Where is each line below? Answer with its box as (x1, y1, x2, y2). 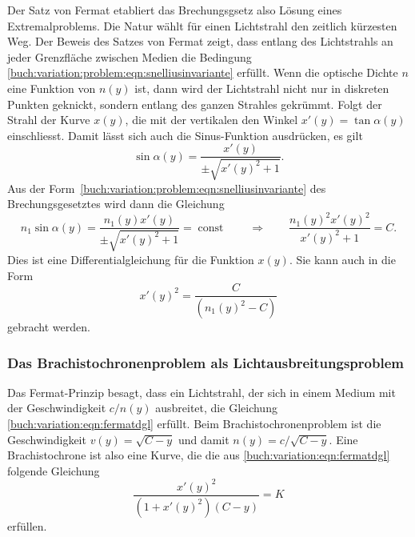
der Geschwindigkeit (7, 399, 106, 416)
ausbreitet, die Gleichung (155, 399, 277, 416)
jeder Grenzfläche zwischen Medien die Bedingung (7, 48, 252, 65)
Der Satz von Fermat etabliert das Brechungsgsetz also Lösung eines (7, 2, 342, 18)
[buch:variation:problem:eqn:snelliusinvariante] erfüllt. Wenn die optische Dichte (7, 64, 398, 81)
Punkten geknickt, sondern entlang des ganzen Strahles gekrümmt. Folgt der (7, 95, 382, 112)
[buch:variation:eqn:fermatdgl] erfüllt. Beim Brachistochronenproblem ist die (7, 415, 381, 432)
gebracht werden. (7, 319, 90, 335)
